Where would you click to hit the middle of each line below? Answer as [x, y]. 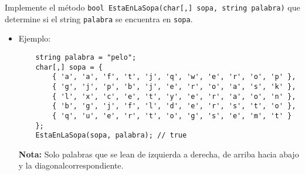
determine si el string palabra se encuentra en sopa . [99, 18]
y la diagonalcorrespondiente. [71, 165]
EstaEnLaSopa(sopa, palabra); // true [111, 135]
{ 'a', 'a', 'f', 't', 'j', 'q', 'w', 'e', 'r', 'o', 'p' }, [174, 77]
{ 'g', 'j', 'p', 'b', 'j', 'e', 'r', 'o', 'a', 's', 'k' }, [174, 86]
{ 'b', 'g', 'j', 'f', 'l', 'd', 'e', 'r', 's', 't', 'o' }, [174, 106]
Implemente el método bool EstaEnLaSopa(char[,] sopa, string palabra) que [152, 7]
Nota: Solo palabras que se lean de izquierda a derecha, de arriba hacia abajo [159, 154]
